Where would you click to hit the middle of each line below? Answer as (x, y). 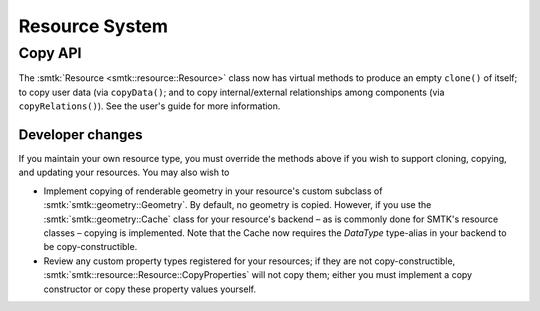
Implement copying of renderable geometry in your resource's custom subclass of (213, 191)
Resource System (93, 26)
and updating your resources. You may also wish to (124, 172)
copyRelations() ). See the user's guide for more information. (149, 106)
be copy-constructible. (90, 247)
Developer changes (81, 134)
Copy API (50, 53)
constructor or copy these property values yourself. (150, 289)
